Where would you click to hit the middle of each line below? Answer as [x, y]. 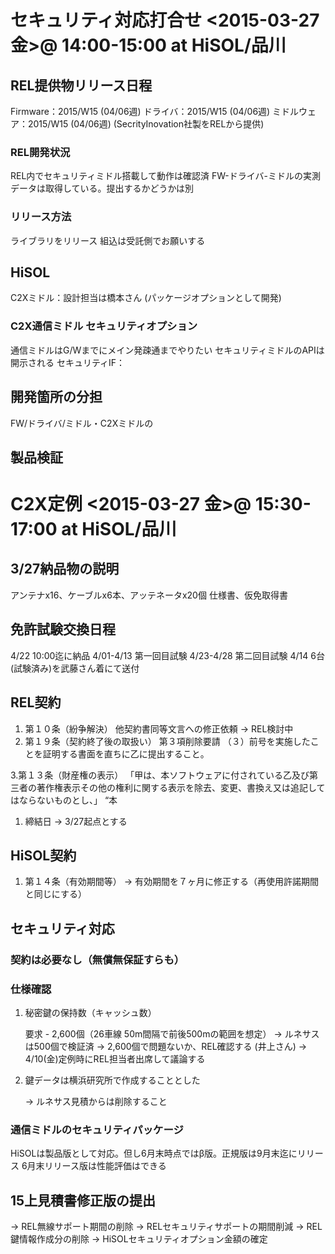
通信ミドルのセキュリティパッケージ [97, 1129]
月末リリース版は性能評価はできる [96, 1166]
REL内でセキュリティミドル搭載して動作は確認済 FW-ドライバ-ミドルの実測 [165, 176]
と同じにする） [55, 894]
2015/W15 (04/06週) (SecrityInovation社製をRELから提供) [146, 124]
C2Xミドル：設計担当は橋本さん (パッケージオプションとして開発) [146, 298]
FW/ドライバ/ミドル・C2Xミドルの [82, 423]
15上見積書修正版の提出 [83, 1200]
